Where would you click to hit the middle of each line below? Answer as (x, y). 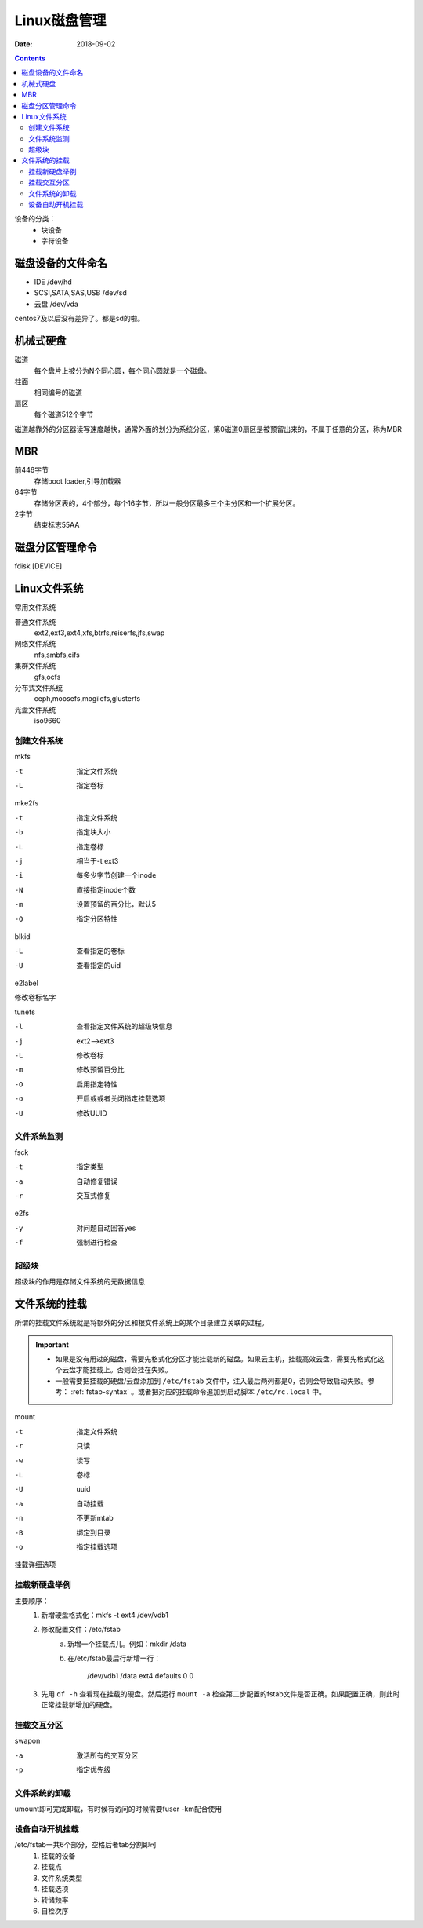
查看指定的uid (99, 965)
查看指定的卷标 (100, 951)
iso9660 (48, 721)
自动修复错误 (97, 1181)
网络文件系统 (35, 644)
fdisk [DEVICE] (38, 566)
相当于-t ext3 (98, 860)
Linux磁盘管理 (60, 20)
